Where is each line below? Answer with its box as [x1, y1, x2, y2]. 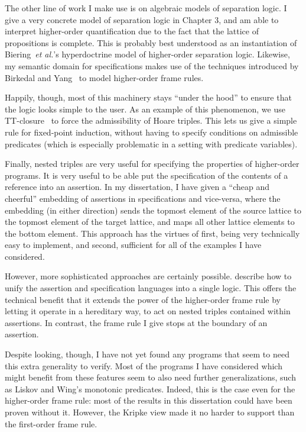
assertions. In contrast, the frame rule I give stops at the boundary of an [5, 316, 268, 328]
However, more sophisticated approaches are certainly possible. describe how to [5, 270, 292, 282]
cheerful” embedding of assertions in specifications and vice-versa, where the [5, 192, 281, 204]
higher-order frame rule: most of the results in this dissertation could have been [5, 394, 292, 407]
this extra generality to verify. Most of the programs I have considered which [5, 359, 282, 372]
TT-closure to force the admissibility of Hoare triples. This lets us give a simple [5, 114, 297, 127]
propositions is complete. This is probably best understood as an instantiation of [5, 36, 297, 49]
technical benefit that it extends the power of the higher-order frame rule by [5, 293, 281, 305]
